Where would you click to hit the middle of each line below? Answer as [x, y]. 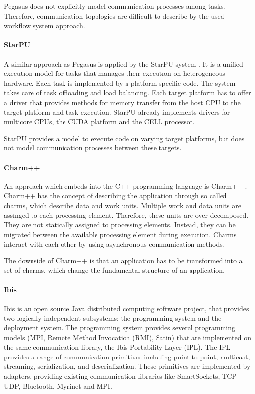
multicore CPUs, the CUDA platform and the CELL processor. [99, 122]
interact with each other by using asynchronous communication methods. [114, 244]
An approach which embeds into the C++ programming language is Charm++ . [126, 186]
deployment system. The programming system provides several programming [120, 328]
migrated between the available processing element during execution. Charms [120, 234]
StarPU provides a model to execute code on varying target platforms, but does [124, 138]
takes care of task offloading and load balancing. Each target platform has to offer [127, 92]
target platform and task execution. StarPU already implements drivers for [117, 112]
